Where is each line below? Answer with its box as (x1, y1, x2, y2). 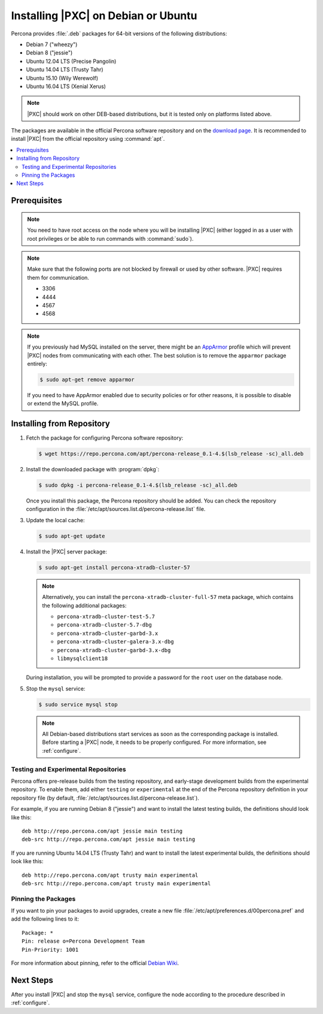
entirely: (27, 360, 47, 367)
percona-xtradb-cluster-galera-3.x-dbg (57, 638, 174, 645)
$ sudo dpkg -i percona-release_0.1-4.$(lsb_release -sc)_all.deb (38, 482, 237, 489)
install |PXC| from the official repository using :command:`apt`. (11, 135, 165, 143)
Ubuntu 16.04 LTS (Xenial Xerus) (26, 83, 106, 90)
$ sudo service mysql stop (38, 701, 118, 708)
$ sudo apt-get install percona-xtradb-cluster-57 (38, 564, 191, 571)
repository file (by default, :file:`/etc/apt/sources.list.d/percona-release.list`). (11, 794, 200, 801)
